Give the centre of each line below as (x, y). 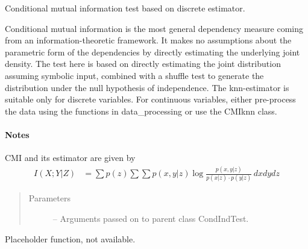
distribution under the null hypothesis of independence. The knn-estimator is (147, 87)
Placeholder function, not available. (70, 238)
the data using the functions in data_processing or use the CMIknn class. (141, 111)
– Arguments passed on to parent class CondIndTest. (151, 218)
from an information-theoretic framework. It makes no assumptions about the (148, 40)
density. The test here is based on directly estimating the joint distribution (143, 64)
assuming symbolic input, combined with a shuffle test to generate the (134, 75)
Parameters (49, 198)
